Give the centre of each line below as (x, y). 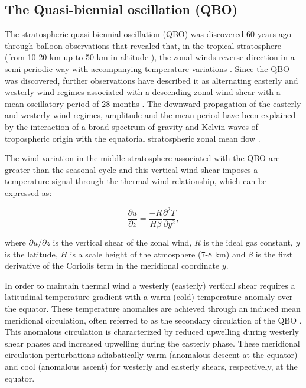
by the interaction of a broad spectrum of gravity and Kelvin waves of (131, 126)
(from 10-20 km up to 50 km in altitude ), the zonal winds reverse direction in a (150, 57)
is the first (274, 254)
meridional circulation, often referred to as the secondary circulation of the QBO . (153, 320)
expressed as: (28, 192)
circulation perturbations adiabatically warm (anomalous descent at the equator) (151, 355)
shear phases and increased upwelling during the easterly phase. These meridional (152, 343)
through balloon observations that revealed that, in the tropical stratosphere (143, 45)
